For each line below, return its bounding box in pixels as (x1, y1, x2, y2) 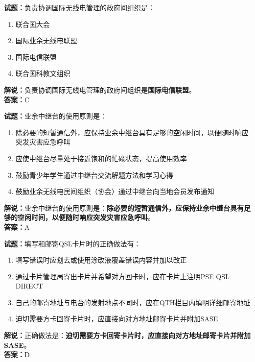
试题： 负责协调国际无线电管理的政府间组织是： (4, 2, 155, 12)
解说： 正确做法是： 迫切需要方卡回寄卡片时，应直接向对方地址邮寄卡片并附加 (4, 330, 251, 340)
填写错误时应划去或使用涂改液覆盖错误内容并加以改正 (15, 255, 187, 265)
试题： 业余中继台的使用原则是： (4, 111, 107, 121)
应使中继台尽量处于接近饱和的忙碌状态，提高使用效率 (15, 153, 187, 163)
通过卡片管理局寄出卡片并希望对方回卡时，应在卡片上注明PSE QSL (15, 271, 230, 281)
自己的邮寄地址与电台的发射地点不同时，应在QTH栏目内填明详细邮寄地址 (15, 297, 251, 307)
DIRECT (15, 281, 43, 291)
